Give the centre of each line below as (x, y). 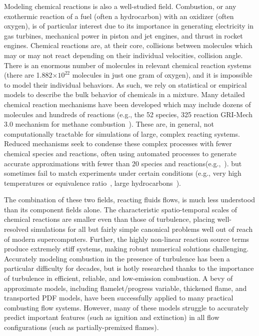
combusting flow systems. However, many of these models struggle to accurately (126, 307)
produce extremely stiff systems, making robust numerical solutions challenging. (126, 249)
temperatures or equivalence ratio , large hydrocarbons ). (92, 183)
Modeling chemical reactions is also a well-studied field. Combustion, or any (120, 6)
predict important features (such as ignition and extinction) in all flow (112, 317)
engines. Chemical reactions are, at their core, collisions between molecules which (128, 45)
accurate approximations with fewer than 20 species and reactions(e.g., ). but (123, 163)
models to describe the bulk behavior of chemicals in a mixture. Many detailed (124, 94)
